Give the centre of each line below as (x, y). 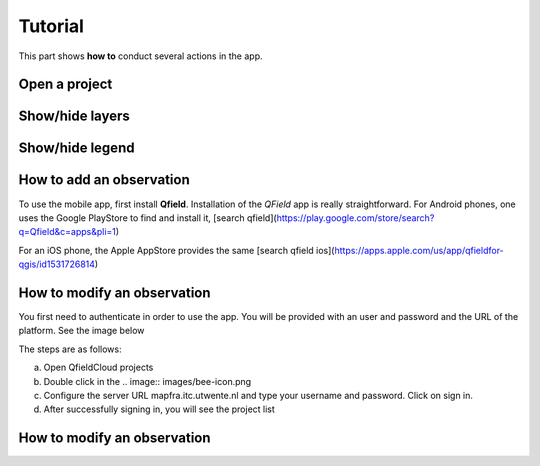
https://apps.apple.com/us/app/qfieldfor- (419, 250)
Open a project (65, 84)
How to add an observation (104, 180)
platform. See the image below (81, 331)
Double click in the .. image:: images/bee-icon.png (147, 381)
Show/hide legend (76, 148)
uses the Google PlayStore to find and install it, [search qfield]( (147, 217)
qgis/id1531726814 (56, 264)
